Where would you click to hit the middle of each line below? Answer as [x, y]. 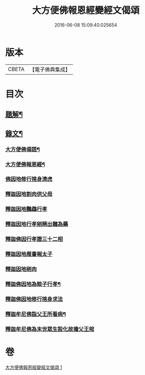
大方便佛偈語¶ [22, 149]
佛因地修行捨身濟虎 [29, 179]
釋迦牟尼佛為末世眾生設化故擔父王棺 [50, 329]
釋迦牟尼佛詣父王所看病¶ [36, 314]
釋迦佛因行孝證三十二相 [34, 239]
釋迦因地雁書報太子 [29, 254]
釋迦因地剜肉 [21, 269]
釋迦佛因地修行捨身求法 [34, 299]
